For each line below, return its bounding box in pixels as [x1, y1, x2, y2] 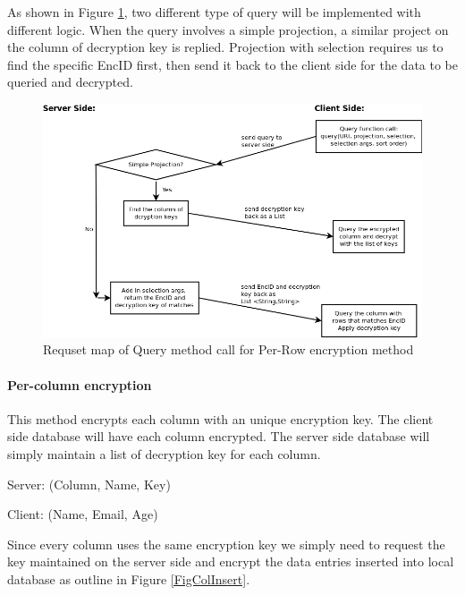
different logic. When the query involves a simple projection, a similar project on [7, 20, 449, 38]
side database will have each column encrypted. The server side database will [7, 427, 430, 446]
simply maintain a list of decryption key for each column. [7, 444, 321, 463]
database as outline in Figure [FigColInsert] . [7, 569, 250, 588]
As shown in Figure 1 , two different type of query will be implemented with [7, 3, 421, 21]
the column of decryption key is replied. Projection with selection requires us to [7, 38, 444, 56]
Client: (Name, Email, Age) [7, 505, 158, 523]
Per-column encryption [7, 375, 152, 394]
